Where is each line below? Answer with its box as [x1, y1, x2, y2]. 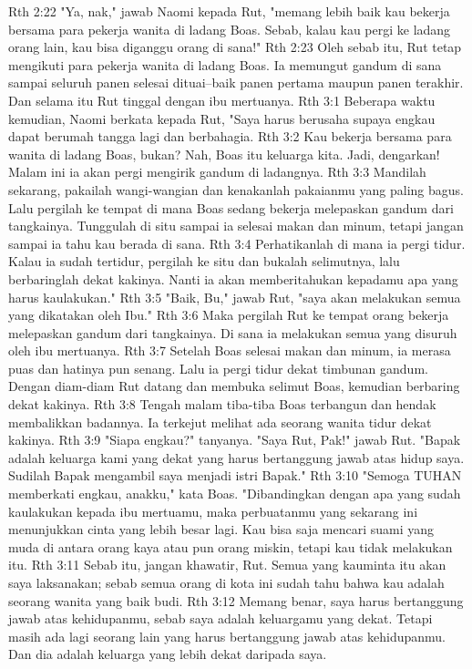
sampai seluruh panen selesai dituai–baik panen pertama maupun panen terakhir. [8, 73, 464, 92]
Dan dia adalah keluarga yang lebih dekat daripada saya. [8, 644, 327, 664]
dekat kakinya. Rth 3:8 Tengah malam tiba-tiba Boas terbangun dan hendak [8, 395, 436, 414]
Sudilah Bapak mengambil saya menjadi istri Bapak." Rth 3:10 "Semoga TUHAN [8, 466, 462, 485]
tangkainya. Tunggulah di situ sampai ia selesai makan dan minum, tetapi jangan [8, 216, 464, 235]
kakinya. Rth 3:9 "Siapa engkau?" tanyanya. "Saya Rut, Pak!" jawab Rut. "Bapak [8, 430, 461, 449]
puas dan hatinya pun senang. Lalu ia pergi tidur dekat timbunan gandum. [8, 358, 428, 377]
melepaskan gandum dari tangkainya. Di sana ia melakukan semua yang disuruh [8, 323, 457, 342]
